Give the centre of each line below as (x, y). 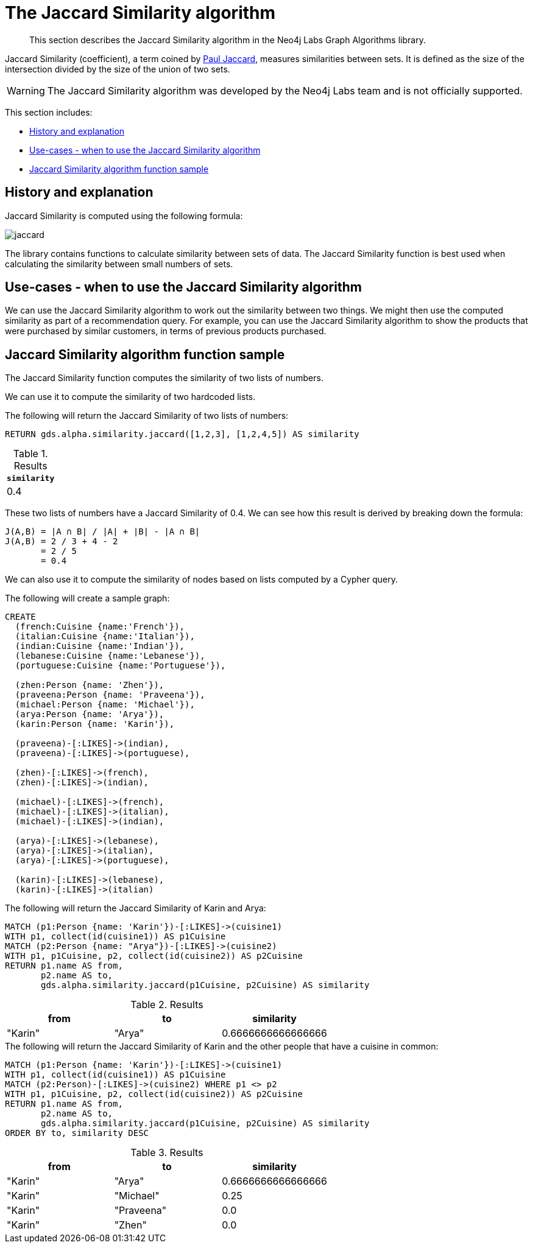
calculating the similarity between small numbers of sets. (119, 264)
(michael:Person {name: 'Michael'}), (105, 705)
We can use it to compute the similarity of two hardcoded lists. (130, 397)
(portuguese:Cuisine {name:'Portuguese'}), (120, 666)
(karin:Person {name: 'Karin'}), (95, 724)
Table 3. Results (167, 1153)
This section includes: (49, 112)
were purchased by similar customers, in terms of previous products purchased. (166, 331)
